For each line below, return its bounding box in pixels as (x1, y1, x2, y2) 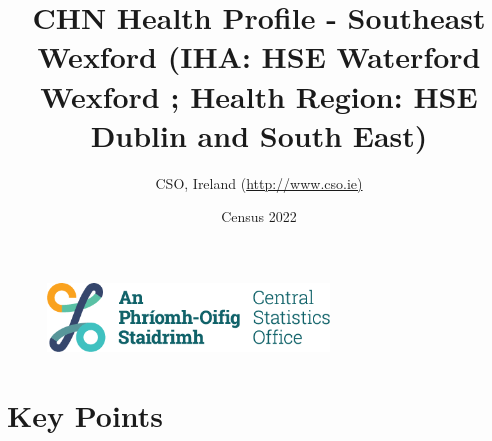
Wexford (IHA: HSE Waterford (37, 36, 481, 77)
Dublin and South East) (90, 114, 428, 155)
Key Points (7, 394, 164, 435)
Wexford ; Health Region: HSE (40, 75, 478, 116)
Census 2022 (221, 206, 297, 227)
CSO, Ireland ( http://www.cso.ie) (155, 172, 363, 193)
